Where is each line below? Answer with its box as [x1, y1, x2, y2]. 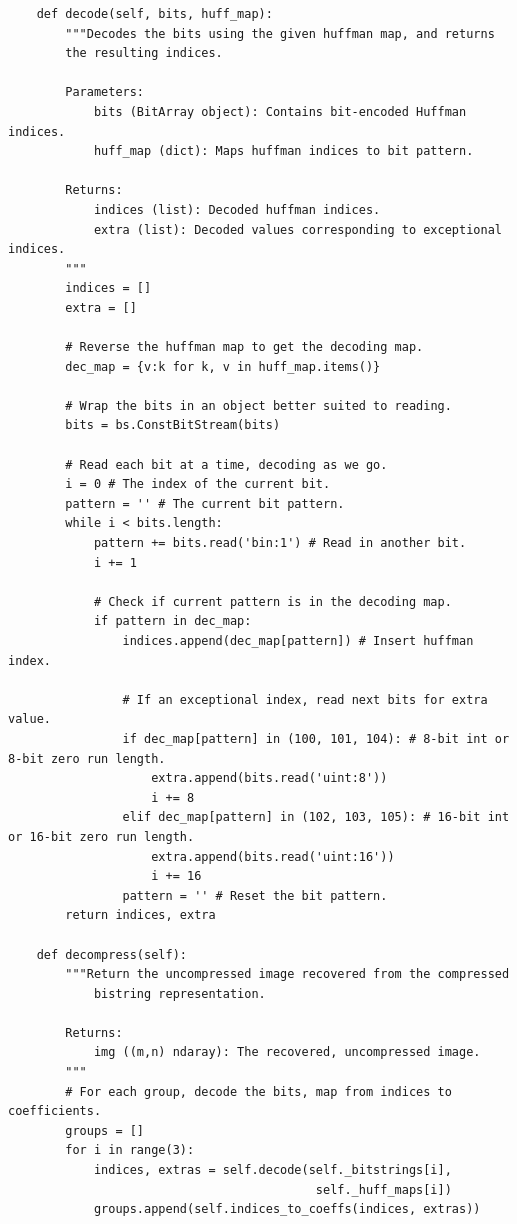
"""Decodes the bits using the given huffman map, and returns [65, 26, 495, 41]
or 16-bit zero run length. [8, 829, 195, 844]
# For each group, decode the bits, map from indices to [65, 1084, 452, 1099]
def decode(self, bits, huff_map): [36, 7, 273, 21]
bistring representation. [93, 986, 266, 1001]
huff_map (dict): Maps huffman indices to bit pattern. [93, 144, 474, 159]
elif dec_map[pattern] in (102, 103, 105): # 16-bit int [122, 810, 510, 825]
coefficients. [8, 1104, 102, 1119]
